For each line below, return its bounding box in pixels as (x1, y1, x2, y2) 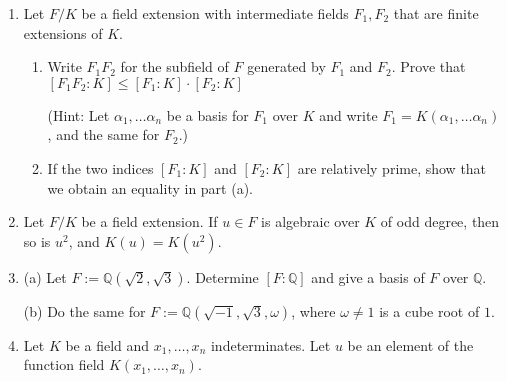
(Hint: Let (47, 104, 110, 125)
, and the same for (47, 124, 160, 145)
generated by (247, 56, 326, 77)
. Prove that (391, 56, 466, 77)
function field (23, 354, 105, 375)
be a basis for (166, 104, 249, 125)
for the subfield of (120, 56, 229, 77)
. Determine (186, 266, 259, 287)
